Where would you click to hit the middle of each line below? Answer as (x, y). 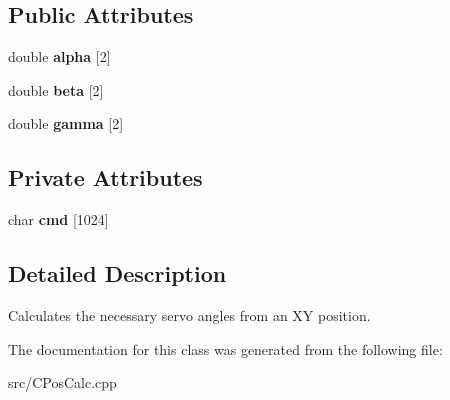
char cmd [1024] (58, 219)
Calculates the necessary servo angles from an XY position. (189, 314)
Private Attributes (105, 177)
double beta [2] (56, 89)
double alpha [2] (59, 56)
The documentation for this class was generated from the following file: (225, 348)
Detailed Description (117, 273)
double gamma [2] (66, 123)
